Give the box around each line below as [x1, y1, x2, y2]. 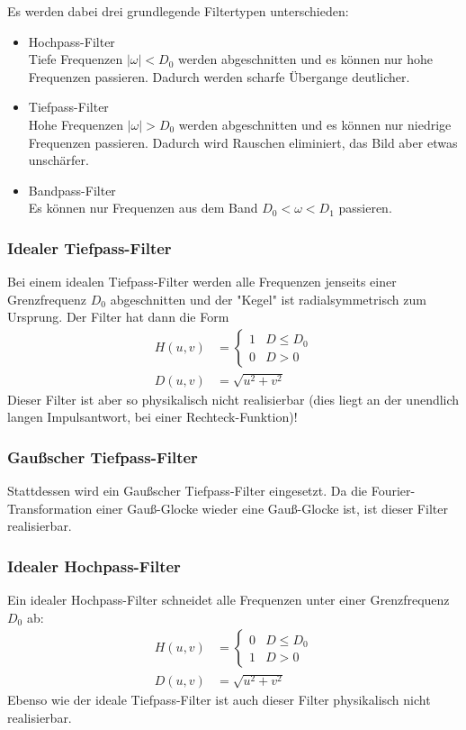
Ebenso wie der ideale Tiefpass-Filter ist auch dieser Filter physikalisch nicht [7, 690, 431, 709]
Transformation [7, 498, 93, 517]
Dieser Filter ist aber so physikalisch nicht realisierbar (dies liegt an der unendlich [7, 389, 460, 408]
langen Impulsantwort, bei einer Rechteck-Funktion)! [7, 407, 298, 426]
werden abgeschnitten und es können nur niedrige [178, 114, 452, 133]
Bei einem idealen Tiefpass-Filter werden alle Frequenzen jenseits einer [7, 272, 397, 291]
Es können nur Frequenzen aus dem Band [28, 198, 258, 217]
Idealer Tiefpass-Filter [7, 236, 172, 259]
